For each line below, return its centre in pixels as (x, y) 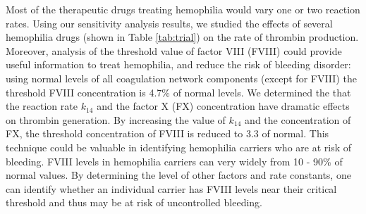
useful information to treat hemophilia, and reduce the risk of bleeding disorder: (178, 64)
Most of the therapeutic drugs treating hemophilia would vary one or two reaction (183, 9)
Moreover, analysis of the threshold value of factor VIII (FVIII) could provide (174, 50)
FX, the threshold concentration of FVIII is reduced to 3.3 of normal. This (167, 133)
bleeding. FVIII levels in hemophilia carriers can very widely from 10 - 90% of (174, 161)
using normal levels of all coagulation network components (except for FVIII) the (181, 78)
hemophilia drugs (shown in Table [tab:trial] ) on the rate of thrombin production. (182, 37)
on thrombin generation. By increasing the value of (116, 119)
